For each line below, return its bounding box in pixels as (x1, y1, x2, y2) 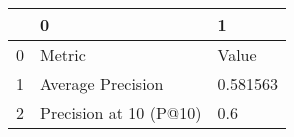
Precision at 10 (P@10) (40, 101, 202, 124)
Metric (40, 43, 86, 66)
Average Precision (40, 72, 164, 95)
